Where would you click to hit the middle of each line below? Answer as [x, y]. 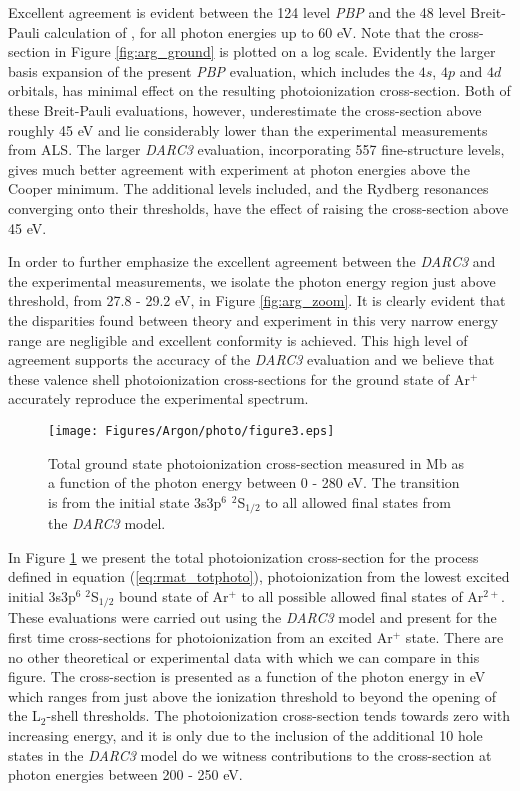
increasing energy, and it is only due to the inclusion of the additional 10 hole [245, 734]
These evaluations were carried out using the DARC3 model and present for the [252, 617]
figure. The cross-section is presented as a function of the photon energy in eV [247, 676]
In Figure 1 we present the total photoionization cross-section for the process [243, 556]
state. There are [454, 637]
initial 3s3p [42, 595]
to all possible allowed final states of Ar [362, 595]
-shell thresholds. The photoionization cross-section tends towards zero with [278, 715]
